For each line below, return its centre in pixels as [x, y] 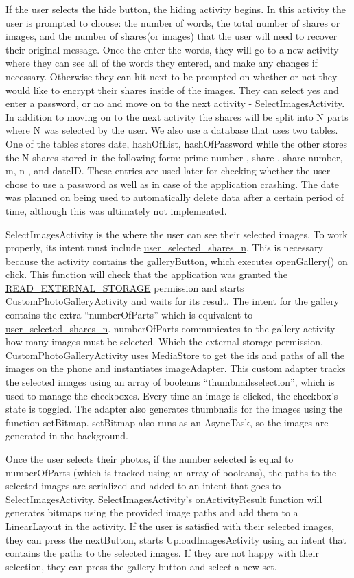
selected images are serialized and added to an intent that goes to [143, 486]
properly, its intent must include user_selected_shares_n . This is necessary [164, 247]
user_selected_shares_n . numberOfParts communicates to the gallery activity [170, 328]
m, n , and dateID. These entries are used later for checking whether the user [168, 171]
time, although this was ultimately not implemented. [116, 210]
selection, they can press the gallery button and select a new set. [141, 566]
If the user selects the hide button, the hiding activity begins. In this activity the [176, 9]
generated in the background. [67, 436]
